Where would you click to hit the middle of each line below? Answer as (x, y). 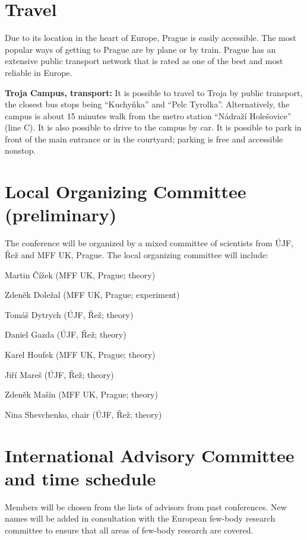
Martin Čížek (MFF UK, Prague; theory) (80, 274)
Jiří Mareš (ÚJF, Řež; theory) (59, 374)
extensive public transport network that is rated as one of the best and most (144, 61)
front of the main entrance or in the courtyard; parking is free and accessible (144, 139)
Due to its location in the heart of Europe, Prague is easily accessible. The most (151, 38)
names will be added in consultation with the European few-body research (140, 518)
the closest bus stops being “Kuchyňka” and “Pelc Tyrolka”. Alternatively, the (147, 104)
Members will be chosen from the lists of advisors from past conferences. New (146, 506)
